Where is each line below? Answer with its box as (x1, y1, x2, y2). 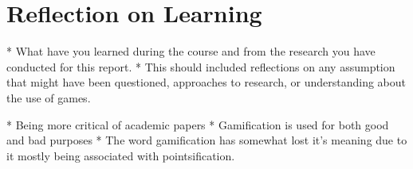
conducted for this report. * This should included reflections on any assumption (6, 58, 395, 75)
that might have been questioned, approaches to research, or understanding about (6, 74, 407, 90)
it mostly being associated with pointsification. (6, 147, 235, 163)
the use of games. (6, 89, 91, 106)
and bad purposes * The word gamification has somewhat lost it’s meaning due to (6, 132, 407, 148)
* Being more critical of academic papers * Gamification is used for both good (6, 116, 389, 133)
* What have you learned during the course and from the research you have (6, 43, 376, 60)
